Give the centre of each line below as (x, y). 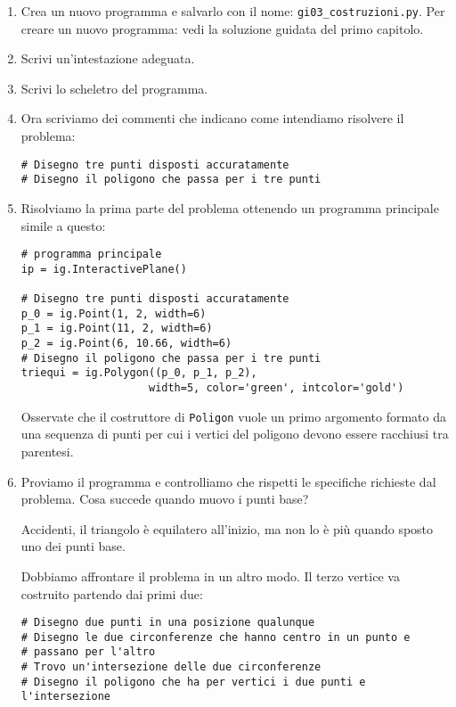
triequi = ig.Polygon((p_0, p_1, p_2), (139, 373)
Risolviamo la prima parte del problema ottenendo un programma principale (230, 207)
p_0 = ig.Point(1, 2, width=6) (114, 313)
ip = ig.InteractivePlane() (104, 269)
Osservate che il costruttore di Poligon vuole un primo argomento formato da (233, 416)
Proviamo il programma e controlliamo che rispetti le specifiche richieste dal (228, 481)
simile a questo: (63, 225)
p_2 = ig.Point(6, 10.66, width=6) (126, 344)
